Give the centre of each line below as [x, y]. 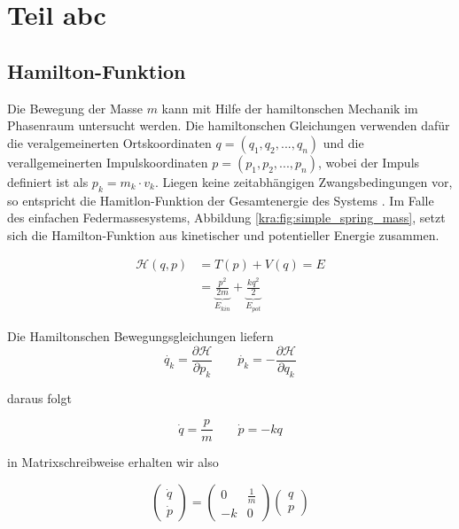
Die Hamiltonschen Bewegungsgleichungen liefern [140, 336]
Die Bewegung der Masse [75, 108]
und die [343, 142]
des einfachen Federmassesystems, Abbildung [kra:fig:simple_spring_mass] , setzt [226, 218]
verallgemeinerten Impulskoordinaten [108, 162]
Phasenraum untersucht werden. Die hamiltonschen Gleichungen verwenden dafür [229, 125]
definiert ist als [48, 181]
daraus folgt [39, 397]
